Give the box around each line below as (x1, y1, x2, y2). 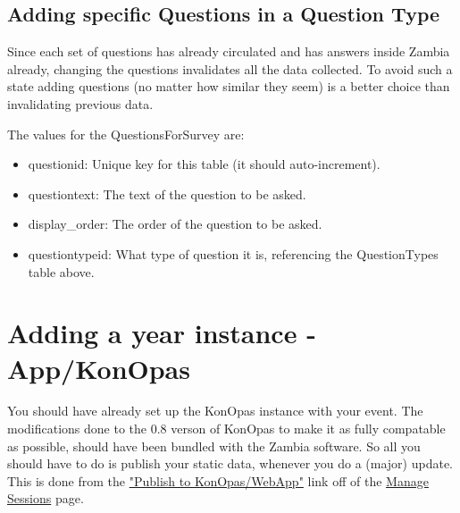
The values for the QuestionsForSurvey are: (7, 124, 245, 143)
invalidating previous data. (7, 94, 154, 113)
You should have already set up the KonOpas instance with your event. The (7, 401, 423, 420)
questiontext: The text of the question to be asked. (28, 184, 306, 203)
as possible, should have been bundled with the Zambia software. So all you (7, 436, 421, 455)
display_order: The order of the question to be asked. (28, 214, 322, 233)
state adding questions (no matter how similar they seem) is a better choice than (7, 77, 450, 96)
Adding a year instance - (7, 315, 316, 351)
